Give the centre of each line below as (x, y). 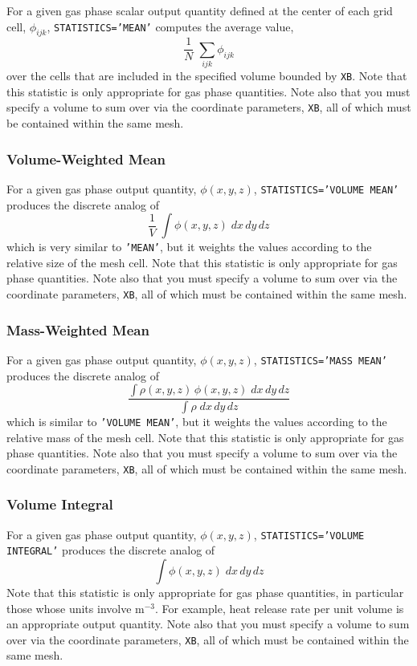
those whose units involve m (76, 608)
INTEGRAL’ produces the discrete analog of (111, 550)
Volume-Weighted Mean (86, 158)
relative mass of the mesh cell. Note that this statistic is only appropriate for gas (205, 437)
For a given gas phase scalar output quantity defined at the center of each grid (200, 10)
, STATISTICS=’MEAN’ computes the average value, (170, 26)
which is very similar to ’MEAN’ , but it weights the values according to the (189, 247)
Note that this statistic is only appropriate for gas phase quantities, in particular (205, 593)
